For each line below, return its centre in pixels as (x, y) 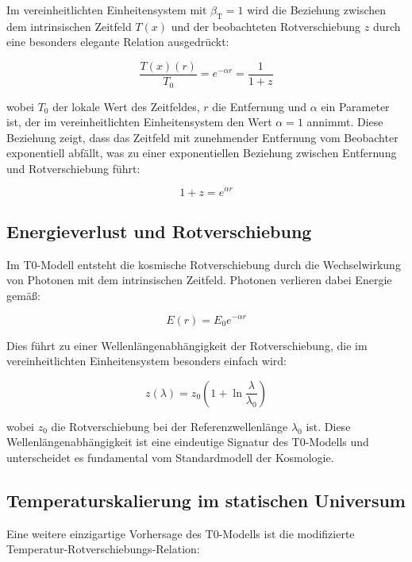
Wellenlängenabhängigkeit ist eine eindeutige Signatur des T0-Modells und (188, 442)
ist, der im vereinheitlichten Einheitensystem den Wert (139, 122)
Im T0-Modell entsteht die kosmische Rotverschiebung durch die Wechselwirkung (204, 264)
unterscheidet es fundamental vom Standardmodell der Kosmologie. (170, 457)
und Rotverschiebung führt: (73, 168)
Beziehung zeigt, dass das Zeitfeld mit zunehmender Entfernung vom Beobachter (202, 137)
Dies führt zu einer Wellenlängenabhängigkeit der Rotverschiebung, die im (187, 345)
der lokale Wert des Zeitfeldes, (126, 106)
